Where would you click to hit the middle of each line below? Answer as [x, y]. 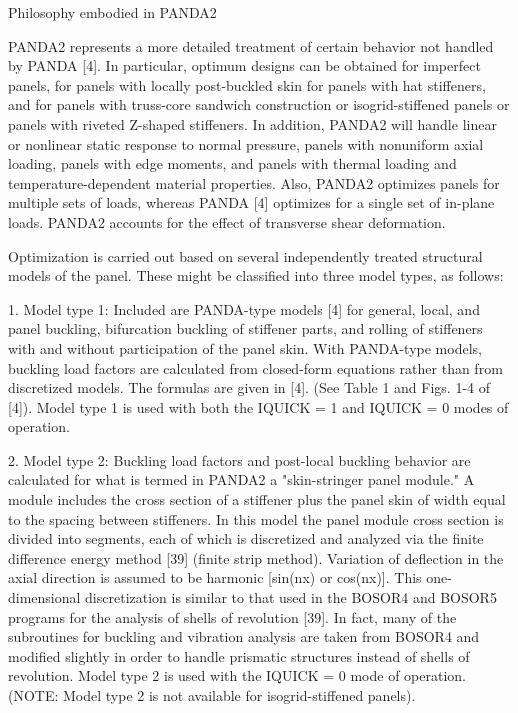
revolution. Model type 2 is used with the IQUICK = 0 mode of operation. [237, 675]
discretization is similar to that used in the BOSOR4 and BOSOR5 [291, 597]
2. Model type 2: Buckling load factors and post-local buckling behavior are [239, 459]
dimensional [44, 597]
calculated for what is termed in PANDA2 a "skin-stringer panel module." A [241, 479]
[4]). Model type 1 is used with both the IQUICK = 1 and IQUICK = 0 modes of [258, 406]
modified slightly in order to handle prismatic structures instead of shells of [239, 655]
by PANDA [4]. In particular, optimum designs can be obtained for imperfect [244, 65]
